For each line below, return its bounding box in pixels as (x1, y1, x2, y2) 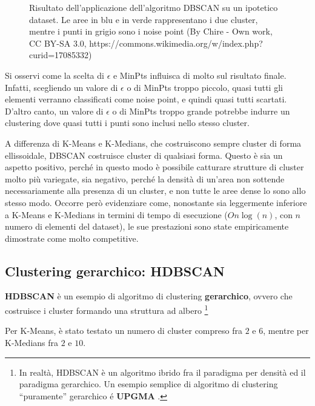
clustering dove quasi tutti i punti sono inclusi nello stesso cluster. (5, 116, 250, 129)
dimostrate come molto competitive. (5, 231, 139, 244)
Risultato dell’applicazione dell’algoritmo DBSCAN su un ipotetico (29, 1, 278, 13)
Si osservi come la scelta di (5, 68, 104, 81)
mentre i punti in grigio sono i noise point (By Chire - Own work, (29, 25, 273, 38)
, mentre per (263, 324, 309, 337)
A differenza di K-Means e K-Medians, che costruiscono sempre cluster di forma (5, 136, 302, 149)
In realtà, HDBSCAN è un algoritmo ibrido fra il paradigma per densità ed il (19, 365, 306, 378)
